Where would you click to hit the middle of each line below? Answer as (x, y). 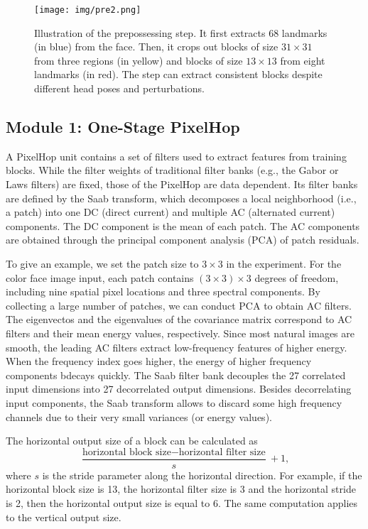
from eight (303, 60)
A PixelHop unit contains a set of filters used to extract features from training (176, 156)
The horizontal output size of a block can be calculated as (132, 441)
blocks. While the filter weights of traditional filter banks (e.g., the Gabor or (172, 170)
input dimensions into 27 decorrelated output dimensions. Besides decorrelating (179, 389)
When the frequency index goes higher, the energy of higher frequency (159, 361)
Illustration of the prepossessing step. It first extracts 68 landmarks (181, 32)
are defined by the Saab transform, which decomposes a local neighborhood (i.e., (181, 198)
